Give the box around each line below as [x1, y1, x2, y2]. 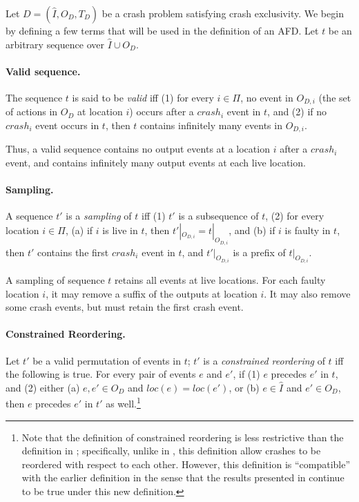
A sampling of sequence [6, 272, 105, 287]
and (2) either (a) [6, 380, 80, 394]
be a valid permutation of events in [32, 353, 181, 367]
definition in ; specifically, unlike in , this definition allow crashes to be [21, 443, 321, 458]
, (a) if [65, 223, 93, 238]
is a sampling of [66, 209, 132, 223]
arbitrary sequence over [6, 37, 104, 51]
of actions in [6, 104, 58, 119]
